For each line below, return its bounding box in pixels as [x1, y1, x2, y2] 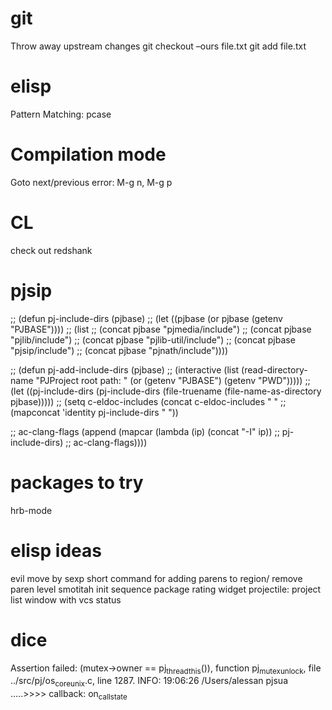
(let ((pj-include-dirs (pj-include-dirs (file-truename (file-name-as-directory [10, 385, 322, 397]
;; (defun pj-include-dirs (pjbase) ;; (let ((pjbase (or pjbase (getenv [10, 312, 283, 324]
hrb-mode [10, 504, 53, 516]
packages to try [10, 471, 144, 494]
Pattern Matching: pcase [10, 108, 112, 120]
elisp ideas [10, 539, 102, 562]
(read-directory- [241, 363, 308, 376]
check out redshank [10, 244, 93, 256]
